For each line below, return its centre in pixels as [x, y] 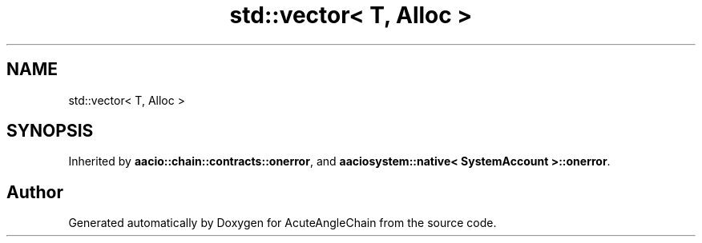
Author [35, 192]
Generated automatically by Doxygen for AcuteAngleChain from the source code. [282, 223]
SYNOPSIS [50, 131]
